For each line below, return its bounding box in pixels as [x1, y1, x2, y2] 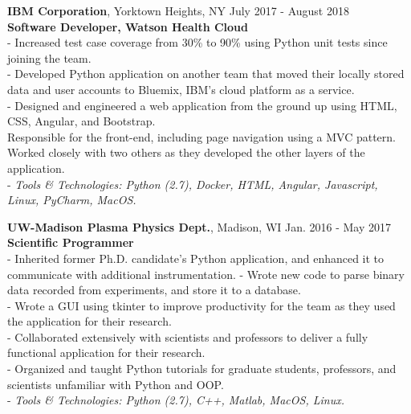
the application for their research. [7, 313, 172, 330]
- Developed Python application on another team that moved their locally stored [7, 65, 405, 82]
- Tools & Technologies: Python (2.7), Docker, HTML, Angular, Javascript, [7, 175, 378, 192]
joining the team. [7, 49, 92, 66]
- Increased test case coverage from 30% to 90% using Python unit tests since [7, 34, 388, 51]
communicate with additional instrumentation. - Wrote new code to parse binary [7, 265, 405, 282]
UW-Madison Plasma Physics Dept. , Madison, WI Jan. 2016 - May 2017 [7, 218, 392, 235]
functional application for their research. [7, 344, 205, 361]
